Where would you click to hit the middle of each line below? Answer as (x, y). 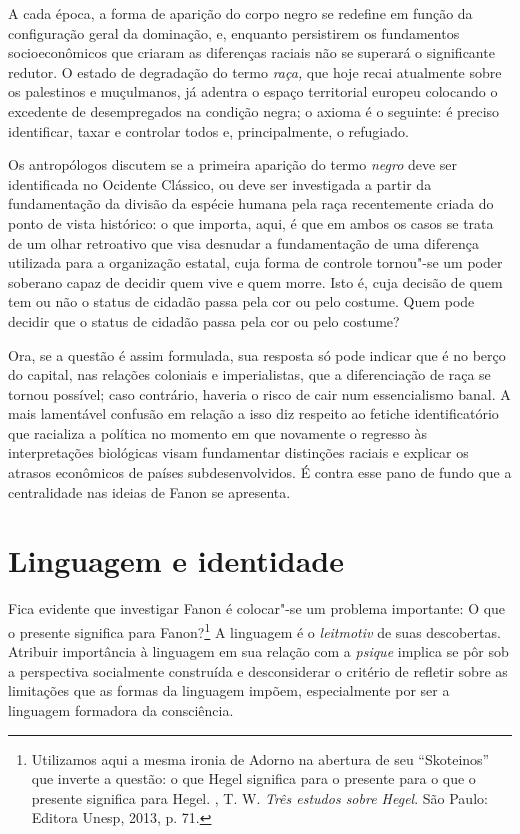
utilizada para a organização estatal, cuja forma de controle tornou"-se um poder (255, 262)
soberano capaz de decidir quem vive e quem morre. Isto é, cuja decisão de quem (255, 281)
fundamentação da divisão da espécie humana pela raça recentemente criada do (251, 203)
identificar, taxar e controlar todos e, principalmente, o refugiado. (208, 130)
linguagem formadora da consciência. (121, 710)
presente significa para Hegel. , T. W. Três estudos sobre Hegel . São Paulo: (259, 797)
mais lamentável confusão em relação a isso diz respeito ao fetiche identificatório (253, 413)
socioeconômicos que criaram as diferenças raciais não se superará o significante (251, 52)
